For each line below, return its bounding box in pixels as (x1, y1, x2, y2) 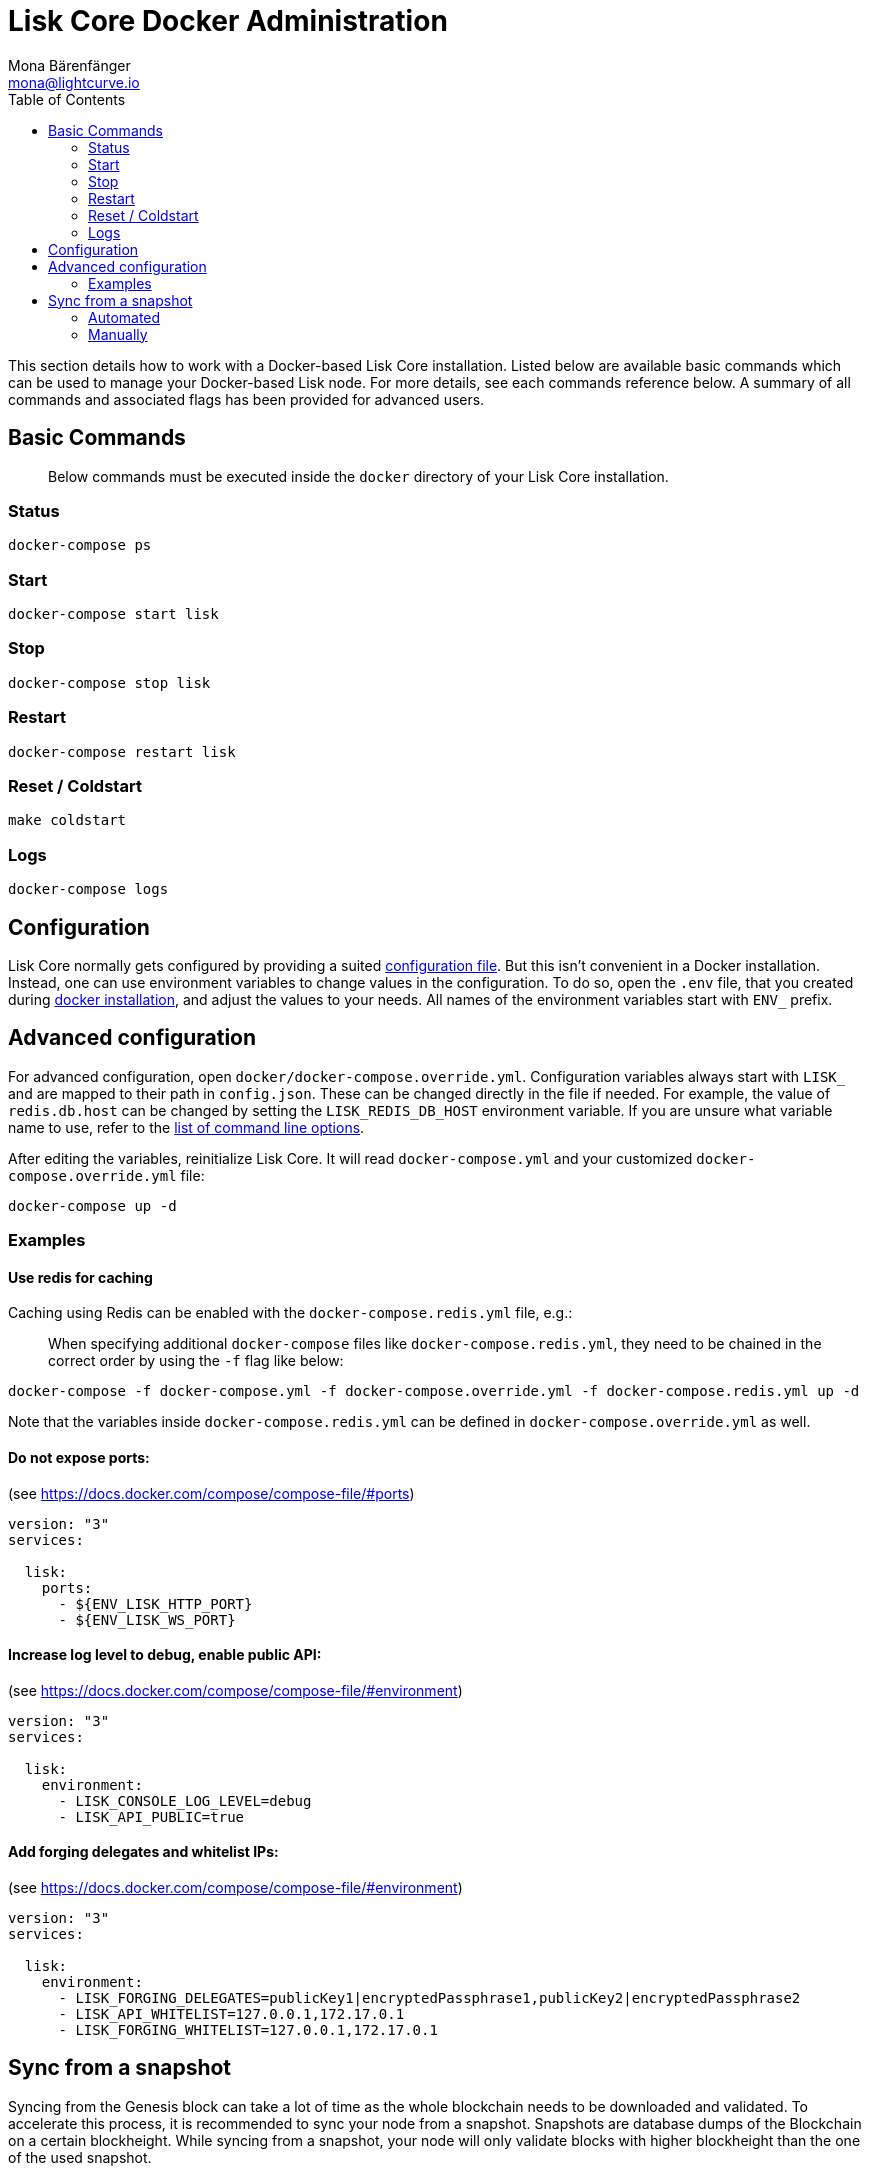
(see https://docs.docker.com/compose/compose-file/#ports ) (8, 1484, 415, 1502)
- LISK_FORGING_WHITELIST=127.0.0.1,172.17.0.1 (58, 2022, 438, 2039)
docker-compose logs (8, 881, 169, 898)
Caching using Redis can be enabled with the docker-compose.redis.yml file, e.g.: (8, 1304, 573, 1322)
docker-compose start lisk (8, 606, 219, 623)
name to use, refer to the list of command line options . (8, 1118, 365, 1136)
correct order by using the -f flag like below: (48, 1352, 344, 1370)
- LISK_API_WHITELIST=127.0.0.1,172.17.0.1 (58, 2006, 405, 2023)
